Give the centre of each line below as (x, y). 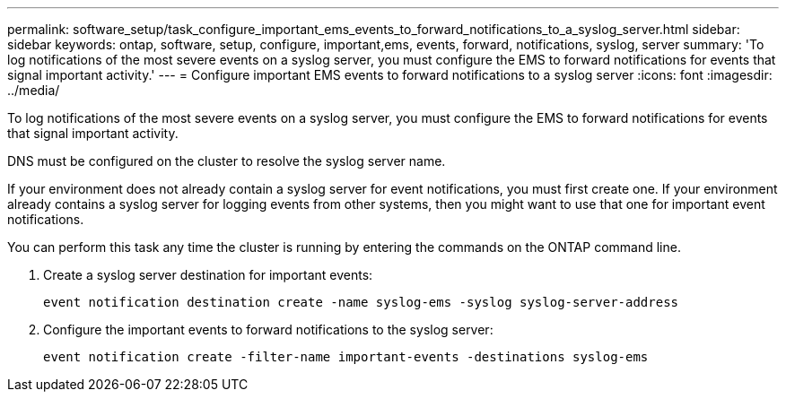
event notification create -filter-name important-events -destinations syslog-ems (346, 357)
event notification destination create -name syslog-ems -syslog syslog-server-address (361, 302)
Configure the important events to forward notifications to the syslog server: (268, 330)
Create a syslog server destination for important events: (208, 275)
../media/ (34, 90)
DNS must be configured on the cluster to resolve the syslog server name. (227, 161)
